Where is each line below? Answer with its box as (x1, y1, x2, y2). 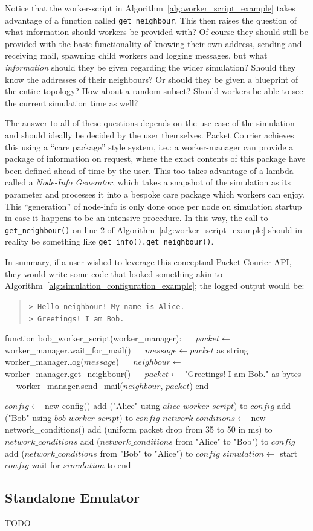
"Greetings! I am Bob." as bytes (184, 367, 302, 379)
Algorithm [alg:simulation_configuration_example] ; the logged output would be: (5, 279, 305, 292)
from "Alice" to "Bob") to (175, 434, 269, 447)
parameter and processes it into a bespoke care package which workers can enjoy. (5, 187, 305, 200)
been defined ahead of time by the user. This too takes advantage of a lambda (5, 164, 294, 176)
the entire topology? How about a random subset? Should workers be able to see (5, 85, 303, 97)
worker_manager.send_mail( (16, 379, 123, 391)
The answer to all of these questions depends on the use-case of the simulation (5, 117, 295, 129)
